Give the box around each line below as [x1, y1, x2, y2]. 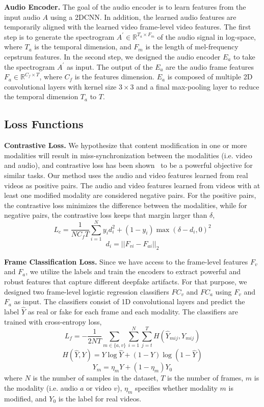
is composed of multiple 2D [167, 71, 253, 82]
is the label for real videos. [58, 393, 142, 403]
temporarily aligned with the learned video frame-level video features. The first [4, 21, 251, 32]
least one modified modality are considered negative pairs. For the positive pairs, [4, 190, 256, 200]
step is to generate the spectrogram [4, 31, 115, 42]
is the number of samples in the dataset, [33, 372, 159, 383]
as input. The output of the [66, 61, 153, 72]
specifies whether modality [135, 382, 218, 393]
